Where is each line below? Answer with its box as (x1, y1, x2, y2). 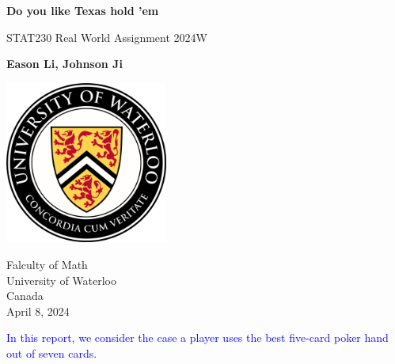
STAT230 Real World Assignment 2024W (6, 28, 207, 45)
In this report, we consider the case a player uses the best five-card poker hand (6, 329, 389, 346)
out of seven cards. (6, 344, 97, 361)
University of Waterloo (6, 271, 117, 288)
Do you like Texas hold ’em (6, 2, 159, 18)
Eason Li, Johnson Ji (6, 55, 123, 72)
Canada (6, 287, 44, 304)
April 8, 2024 (6, 302, 70, 319)
